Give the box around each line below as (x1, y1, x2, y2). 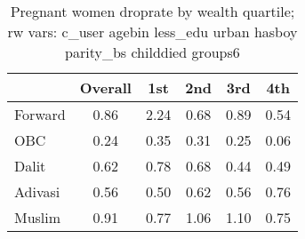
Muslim (14, 207, 61, 227)
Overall (79, 77, 132, 98)
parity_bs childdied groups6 (65, 42, 240, 62)
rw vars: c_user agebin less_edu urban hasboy (7, 21, 298, 42)
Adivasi (14, 181, 60, 202)
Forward (14, 104, 66, 124)
